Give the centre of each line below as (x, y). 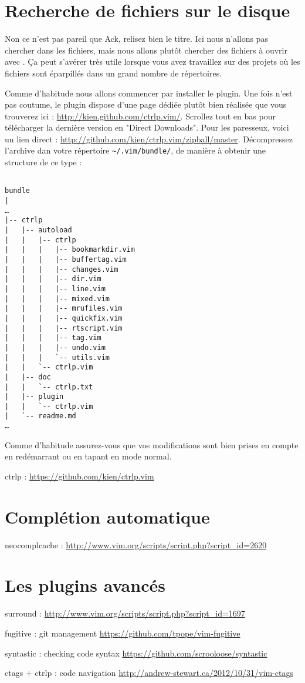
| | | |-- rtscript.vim (64, 328)
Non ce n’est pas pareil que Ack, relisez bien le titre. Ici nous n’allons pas (136, 39)
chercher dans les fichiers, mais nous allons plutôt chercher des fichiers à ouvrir (146, 50)
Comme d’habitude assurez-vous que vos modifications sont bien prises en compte (152, 444)
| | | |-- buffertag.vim (66, 259)
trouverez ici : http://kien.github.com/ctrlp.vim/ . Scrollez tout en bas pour (140, 116)
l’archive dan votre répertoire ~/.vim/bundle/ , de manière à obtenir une (135, 150)
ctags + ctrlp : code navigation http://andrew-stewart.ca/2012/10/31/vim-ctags (149, 673)
